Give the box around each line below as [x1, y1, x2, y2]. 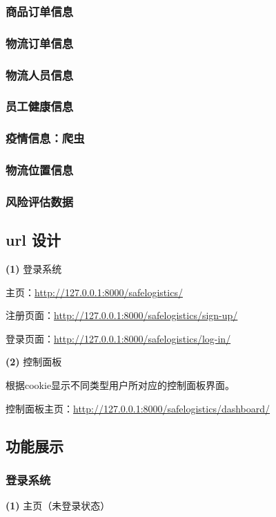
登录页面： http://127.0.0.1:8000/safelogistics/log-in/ [6, 331, 231, 345]
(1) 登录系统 [6, 262, 62, 276]
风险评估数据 [6, 192, 74, 210]
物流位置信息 [6, 161, 74, 179]
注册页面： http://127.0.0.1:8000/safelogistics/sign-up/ [6, 308, 238, 323]
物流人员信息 [6, 66, 74, 83]
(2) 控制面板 [6, 354, 62, 369]
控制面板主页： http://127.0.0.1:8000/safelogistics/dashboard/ [6, 401, 270, 415]
